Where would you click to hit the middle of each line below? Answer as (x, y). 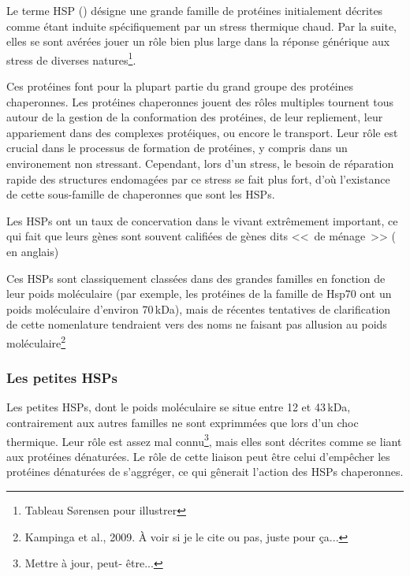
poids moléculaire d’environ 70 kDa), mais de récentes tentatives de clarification (199, 308)
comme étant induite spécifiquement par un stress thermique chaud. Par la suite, (201, 26)
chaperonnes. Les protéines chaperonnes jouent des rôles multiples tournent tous (200, 101)
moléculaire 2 (36, 341)
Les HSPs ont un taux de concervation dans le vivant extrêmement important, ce (202, 220)
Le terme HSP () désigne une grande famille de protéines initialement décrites (195, 10)
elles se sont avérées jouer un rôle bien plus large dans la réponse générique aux (198, 41)
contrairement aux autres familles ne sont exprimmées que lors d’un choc (183, 422)
